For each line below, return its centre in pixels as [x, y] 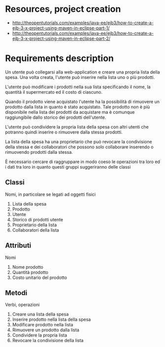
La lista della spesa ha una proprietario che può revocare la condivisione [79, 141]
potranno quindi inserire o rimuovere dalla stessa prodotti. [64, 132]
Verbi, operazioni [22, 305]
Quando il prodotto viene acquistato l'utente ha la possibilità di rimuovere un [82, 102]
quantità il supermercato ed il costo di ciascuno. [54, 92]
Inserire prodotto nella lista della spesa [51, 319]
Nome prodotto [28, 267]
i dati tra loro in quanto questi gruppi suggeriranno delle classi [68, 167]
